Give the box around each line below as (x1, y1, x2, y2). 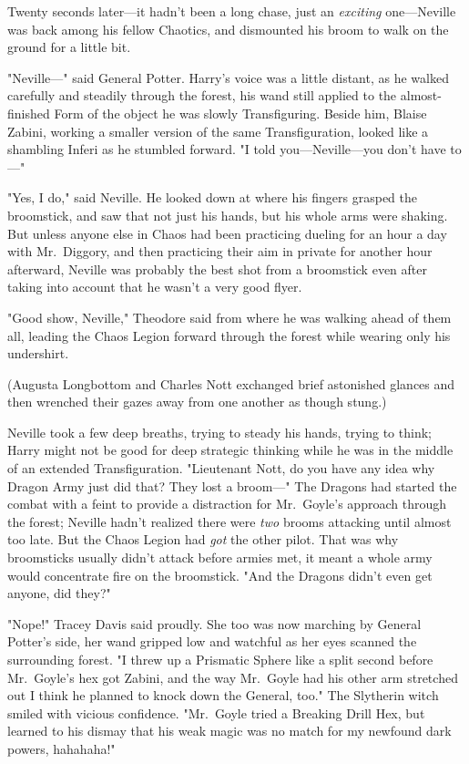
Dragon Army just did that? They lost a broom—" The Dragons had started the (7, 476, 457, 495)
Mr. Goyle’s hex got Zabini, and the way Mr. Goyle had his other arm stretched (7, 667, 458, 687)
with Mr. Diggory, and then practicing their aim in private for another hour (7, 242, 433, 261)
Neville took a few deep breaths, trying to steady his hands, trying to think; (7, 422, 432, 441)
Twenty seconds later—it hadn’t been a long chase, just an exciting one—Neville (7, 2, 456, 20)
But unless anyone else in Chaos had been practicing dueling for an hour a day (7, 223, 447, 243)
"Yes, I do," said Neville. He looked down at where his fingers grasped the (7, 188, 418, 207)
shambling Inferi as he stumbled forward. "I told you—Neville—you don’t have (7, 139, 446, 159)
